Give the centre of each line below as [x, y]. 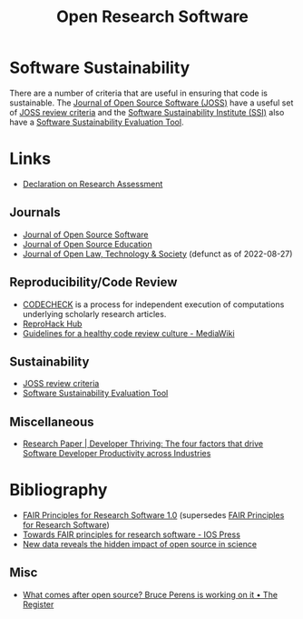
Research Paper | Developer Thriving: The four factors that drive [143, 444]
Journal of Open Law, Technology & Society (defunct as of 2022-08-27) [157, 254]
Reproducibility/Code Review [93, 282]
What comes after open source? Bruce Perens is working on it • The [150, 594]
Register [38, 604]
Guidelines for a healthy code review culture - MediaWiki [128, 333]
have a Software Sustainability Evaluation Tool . [97, 122]
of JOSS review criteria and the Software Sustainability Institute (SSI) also [147, 112]
